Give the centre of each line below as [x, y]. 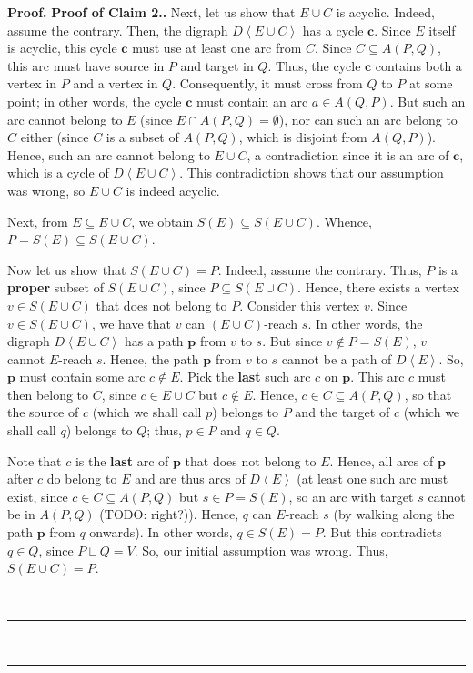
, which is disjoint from [303, 137]
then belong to [48, 394]
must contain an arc [252, 101]
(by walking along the [394, 514]
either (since [55, 137]
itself [442, 30]
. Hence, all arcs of [382, 460]
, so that [428, 394]
